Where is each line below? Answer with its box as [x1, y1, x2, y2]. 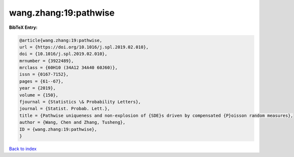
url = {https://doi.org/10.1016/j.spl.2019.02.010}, [19, 44, 149, 50]
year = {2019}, [19, 86, 56, 91]
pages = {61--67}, [19, 78, 64, 84]
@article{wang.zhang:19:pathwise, [19, 37, 102, 43]
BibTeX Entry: [9, 24, 38, 30]
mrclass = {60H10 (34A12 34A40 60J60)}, [19, 65, 118, 70]
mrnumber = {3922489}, [19, 58, 74, 64]
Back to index [9, 146, 37, 152]
